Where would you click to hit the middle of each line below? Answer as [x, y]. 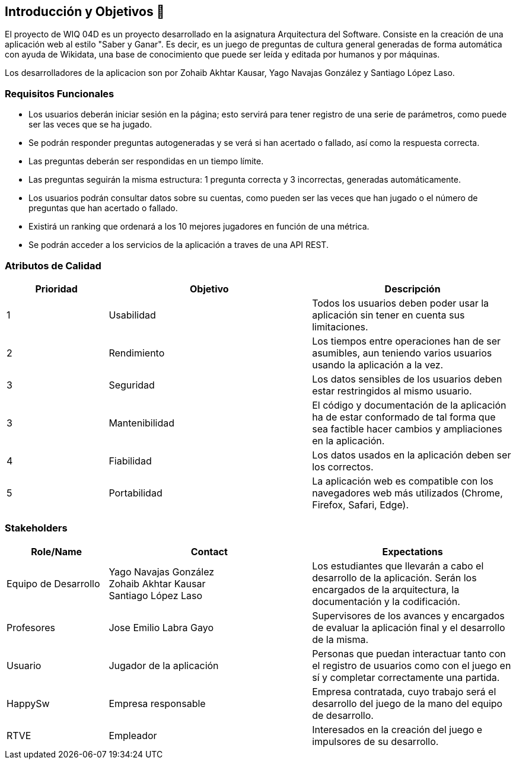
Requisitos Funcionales [60, 93]
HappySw [28, 703]
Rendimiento [137, 353]
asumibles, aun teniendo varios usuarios [402, 353]
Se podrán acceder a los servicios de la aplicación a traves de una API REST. [179, 245]
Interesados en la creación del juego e [397, 729]
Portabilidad [136, 493]
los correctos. [343, 467]
